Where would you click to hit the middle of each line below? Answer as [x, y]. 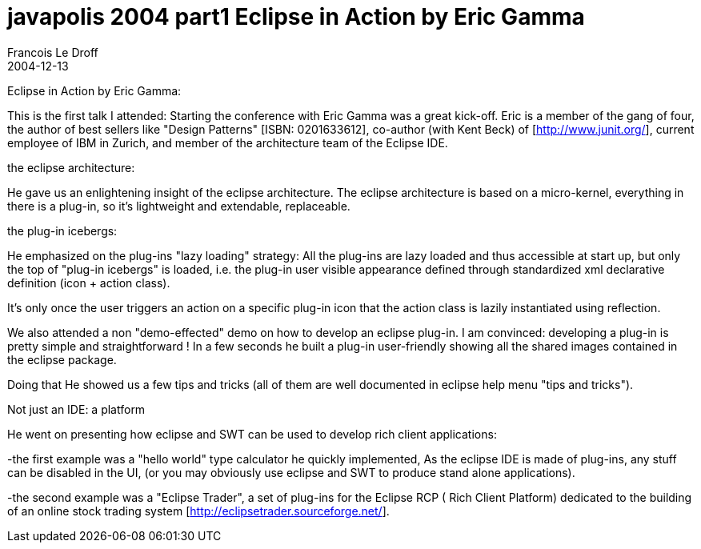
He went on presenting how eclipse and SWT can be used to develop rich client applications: [252, 434]
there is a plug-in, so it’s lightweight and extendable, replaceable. [179, 206]
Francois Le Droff [53, 52]
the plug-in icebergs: [62, 230]
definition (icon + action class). [89, 283]
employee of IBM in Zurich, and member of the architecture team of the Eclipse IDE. [228, 142]
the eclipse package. [62, 359]
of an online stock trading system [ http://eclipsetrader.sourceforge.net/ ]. [198, 511]
